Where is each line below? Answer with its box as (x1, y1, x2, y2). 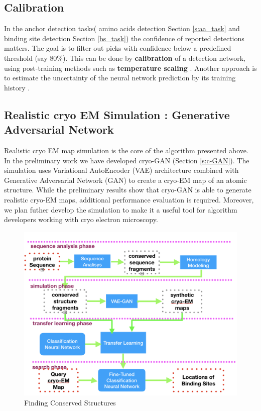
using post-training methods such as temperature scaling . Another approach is (4, 62, 257, 73)
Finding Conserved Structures (24, 397, 116, 407)
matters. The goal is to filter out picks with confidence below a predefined (4, 43, 231, 53)
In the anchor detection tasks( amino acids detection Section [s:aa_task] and (4, 23, 240, 34)
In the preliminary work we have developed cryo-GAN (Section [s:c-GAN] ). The (4, 155, 249, 165)
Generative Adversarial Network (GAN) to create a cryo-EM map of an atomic (4, 174, 247, 185)
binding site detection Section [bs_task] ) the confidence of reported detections (4, 33, 244, 43)
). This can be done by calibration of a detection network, (62, 52, 245, 63)
